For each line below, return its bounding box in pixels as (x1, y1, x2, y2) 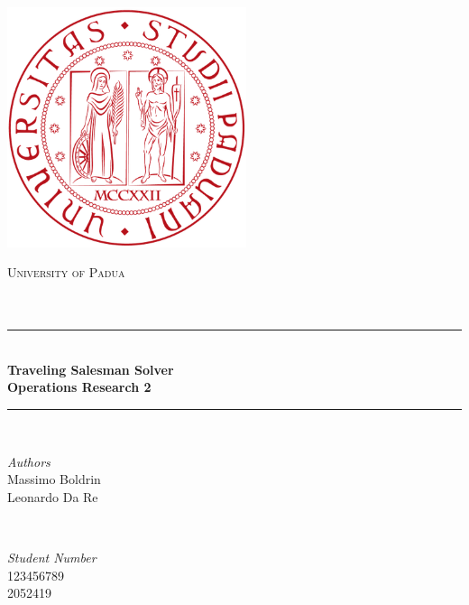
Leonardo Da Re (7, 487, 98, 506)
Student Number (7, 548, 97, 567)
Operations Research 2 (7, 377, 152, 396)
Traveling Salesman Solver (7, 359, 174, 378)
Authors (7, 451, 51, 470)
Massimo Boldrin (7, 470, 101, 489)
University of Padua (7, 263, 125, 282)
